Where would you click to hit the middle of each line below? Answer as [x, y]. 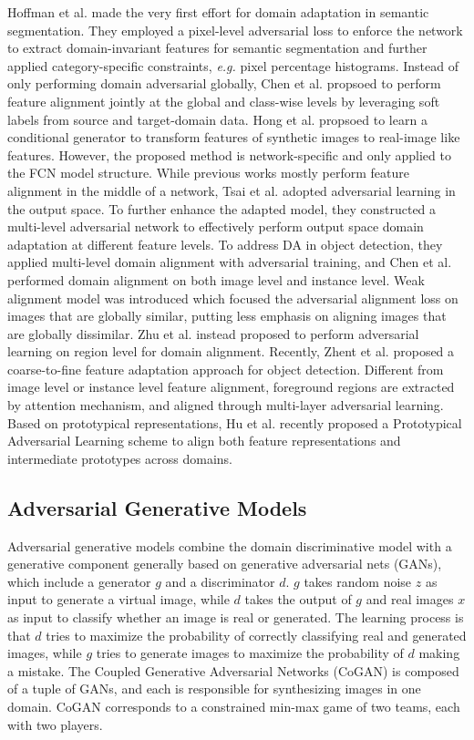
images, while [45, 653]
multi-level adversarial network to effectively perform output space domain [216, 226]
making [439, 653]
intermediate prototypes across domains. [120, 458]
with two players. [55, 724]
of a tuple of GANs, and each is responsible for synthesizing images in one [214, 689]
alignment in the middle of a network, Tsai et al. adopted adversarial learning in [232, 190]
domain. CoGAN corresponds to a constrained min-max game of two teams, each [234, 706]
